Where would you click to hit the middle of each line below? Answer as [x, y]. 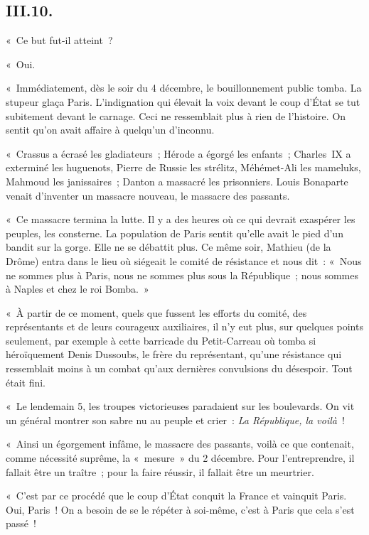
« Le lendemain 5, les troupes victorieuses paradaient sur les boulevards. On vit [180, 406]
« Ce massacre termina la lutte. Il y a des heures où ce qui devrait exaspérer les [181, 219]
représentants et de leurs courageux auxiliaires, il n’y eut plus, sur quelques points [184, 326]
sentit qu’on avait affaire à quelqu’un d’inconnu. [110, 130]
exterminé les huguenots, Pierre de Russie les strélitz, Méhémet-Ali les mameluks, [183, 167]
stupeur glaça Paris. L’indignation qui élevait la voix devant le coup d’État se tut [183, 101]
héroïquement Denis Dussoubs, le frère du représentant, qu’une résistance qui [174, 354]
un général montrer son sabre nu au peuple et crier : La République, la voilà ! [175, 420]
